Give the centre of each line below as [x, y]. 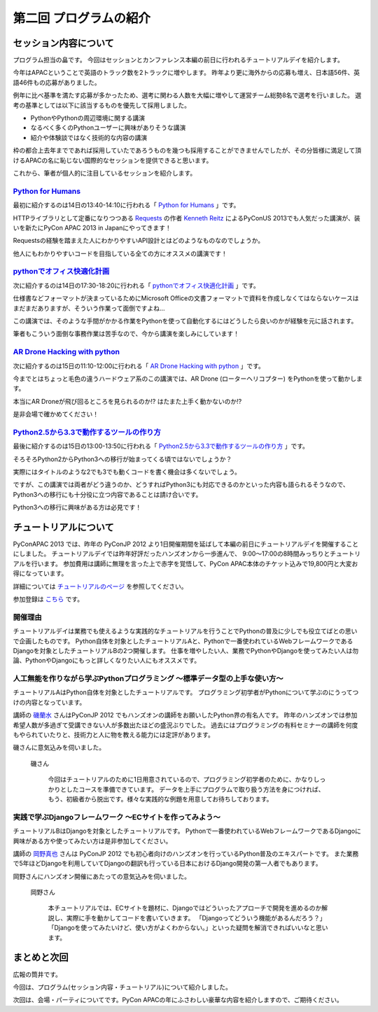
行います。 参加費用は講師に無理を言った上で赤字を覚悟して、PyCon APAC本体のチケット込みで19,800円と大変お [195, 563]
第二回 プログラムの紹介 [82, 18]
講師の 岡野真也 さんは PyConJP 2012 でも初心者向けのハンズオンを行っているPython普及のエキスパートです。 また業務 [186, 853]
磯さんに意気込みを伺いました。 [59, 747]
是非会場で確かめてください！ [56, 414]
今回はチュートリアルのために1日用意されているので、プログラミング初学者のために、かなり [181, 780]
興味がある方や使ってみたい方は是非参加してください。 [92, 841]
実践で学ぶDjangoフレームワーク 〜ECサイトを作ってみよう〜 [117, 817]
